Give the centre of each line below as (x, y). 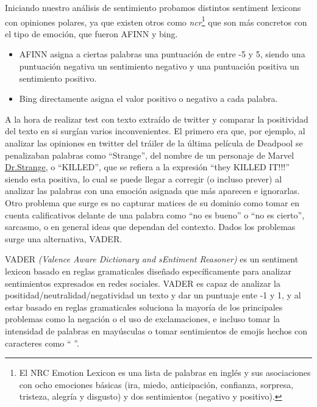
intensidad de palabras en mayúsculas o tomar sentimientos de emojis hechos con (156, 330)
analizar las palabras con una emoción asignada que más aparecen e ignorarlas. (152, 191)
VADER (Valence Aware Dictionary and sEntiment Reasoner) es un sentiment (152, 259)
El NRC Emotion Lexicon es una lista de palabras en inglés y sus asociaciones (165, 373)
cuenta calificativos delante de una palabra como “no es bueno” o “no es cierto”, (155, 214)
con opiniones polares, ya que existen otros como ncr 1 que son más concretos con (156, 21)
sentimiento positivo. (58, 78)
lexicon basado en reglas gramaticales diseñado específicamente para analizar (148, 271)
